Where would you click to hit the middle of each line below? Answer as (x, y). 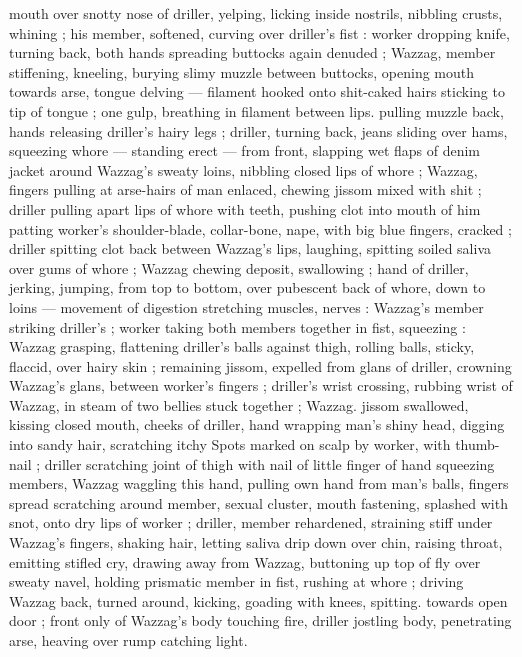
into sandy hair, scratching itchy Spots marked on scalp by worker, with (230, 444)
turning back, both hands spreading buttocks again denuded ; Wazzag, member (252, 52)
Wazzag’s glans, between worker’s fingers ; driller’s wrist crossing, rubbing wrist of (261, 385)
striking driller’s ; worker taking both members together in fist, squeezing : (237, 326)
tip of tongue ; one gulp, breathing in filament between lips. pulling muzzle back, (256, 110)
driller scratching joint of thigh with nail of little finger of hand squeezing (269, 463)
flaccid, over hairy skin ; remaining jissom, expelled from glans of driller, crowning (260, 365)
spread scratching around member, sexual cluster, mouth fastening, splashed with (258, 502)
